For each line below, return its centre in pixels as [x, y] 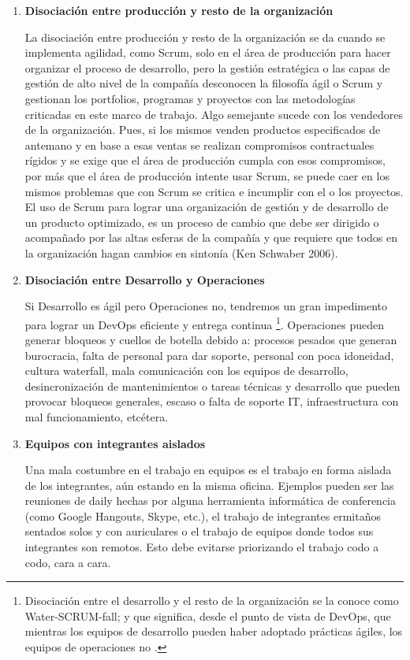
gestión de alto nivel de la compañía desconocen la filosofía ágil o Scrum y [204, 83]
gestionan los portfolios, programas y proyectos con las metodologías [190, 98]
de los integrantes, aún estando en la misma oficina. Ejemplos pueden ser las [209, 485]
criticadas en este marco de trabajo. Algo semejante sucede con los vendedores [214, 114]
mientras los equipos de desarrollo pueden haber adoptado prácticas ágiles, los [214, 631]
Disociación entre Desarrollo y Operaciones [145, 279]
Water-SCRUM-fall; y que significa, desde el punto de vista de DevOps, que [208, 616]
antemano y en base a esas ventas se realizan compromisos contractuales [199, 145]
